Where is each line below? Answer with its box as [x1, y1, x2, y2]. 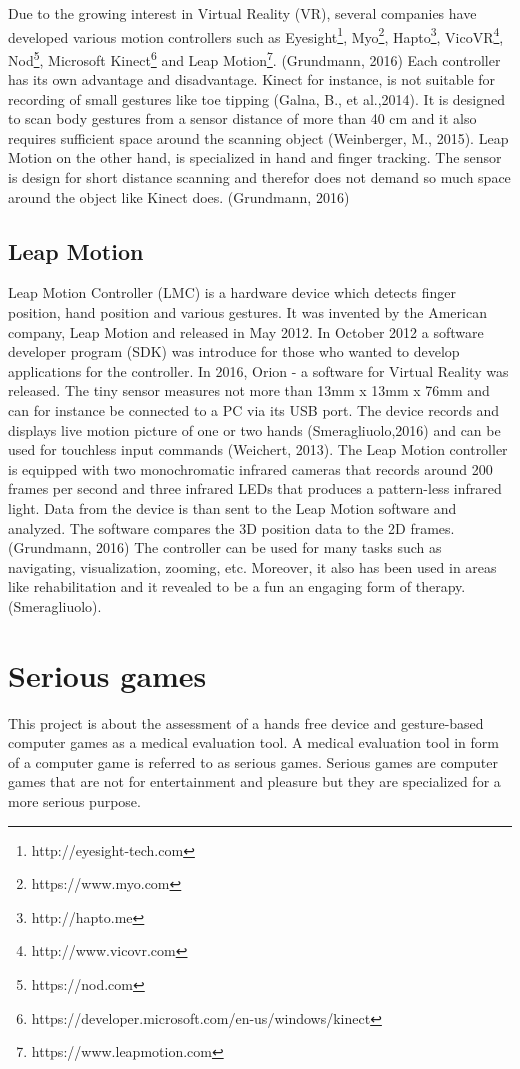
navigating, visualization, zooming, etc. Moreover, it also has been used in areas [8, 556, 497, 577]
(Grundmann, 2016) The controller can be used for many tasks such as [8, 537, 442, 558]
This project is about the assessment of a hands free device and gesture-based [8, 712, 484, 733]
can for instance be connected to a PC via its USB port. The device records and [8, 400, 500, 421]
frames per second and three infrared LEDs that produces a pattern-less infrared [8, 478, 502, 499]
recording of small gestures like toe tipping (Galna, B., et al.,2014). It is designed [8, 88, 506, 109]
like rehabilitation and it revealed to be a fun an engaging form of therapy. [8, 576, 466, 597]
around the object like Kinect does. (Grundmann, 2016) [8, 186, 350, 207]
